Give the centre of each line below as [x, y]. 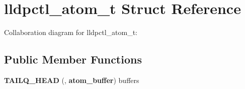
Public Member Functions [73, 59]
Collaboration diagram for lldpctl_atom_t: [71, 32]
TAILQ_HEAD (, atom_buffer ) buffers [72, 80]
